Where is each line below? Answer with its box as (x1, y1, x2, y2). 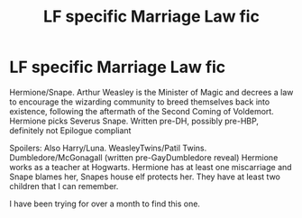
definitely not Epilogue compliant (9, 124, 132, 136)
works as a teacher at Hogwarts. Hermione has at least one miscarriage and (9, 161, 292, 172)
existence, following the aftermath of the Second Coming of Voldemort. (9, 105, 275, 116)
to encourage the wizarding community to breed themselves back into (9, 96, 270, 107)
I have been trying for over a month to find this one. (9, 198, 201, 209)
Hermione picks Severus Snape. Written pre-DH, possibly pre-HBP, (9, 115, 260, 126)
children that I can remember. (9, 180, 119, 191)
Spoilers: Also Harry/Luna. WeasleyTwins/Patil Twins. (9, 142, 207, 153)
